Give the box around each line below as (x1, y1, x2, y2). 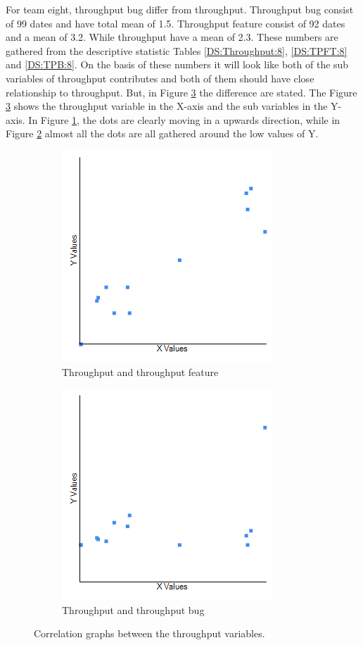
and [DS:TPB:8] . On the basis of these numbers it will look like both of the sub (6, 57, 349, 72)
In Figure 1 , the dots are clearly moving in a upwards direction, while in (28, 112, 340, 127)
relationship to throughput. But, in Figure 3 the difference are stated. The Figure (6, 84, 357, 99)
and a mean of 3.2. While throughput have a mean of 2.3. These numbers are (6, 30, 338, 44)
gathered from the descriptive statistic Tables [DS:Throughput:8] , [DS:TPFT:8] (6, 43, 348, 58)
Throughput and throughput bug (62, 602, 205, 617)
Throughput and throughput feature (62, 364, 219, 379)
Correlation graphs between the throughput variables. (34, 626, 265, 641)
